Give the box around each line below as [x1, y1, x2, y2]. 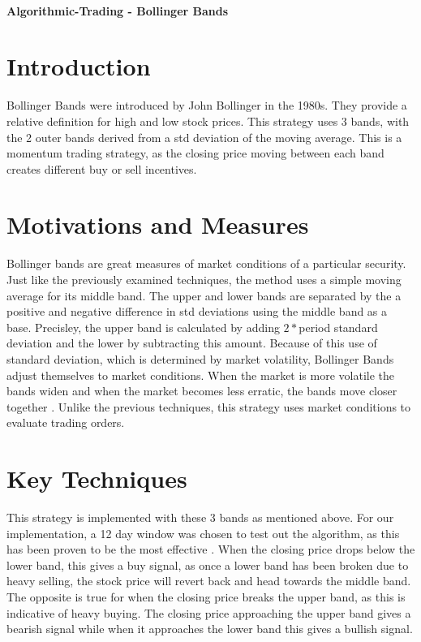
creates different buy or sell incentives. [6, 160, 197, 177]
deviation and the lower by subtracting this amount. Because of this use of [6, 334, 377, 351]
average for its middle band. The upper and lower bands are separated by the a [6, 287, 402, 304]
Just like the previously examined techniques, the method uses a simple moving [6, 271, 402, 287]
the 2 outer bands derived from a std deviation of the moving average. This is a [6, 128, 402, 145]
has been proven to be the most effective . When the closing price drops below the [6, 541, 415, 558]
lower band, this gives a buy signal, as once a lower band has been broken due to [6, 556, 409, 573]
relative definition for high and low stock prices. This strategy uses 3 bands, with [6, 112, 410, 129]
